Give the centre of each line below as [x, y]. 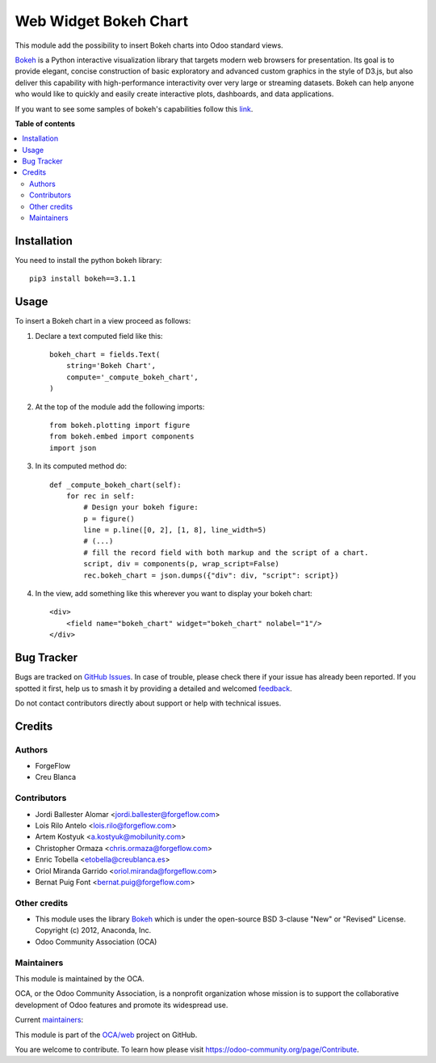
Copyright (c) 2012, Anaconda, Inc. [93, 930]
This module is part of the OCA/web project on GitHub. [106, 1035]
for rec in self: [100, 496]
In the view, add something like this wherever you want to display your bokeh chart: [174, 594]
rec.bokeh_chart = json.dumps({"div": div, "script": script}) [211, 575]
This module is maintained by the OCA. [80, 978]
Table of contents [45, 123]
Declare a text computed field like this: [99, 336]
